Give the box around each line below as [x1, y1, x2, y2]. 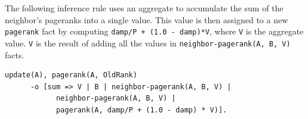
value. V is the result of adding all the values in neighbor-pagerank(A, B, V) [5, 36, 291, 49]
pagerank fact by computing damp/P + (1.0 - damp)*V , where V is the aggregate [5, 25, 304, 37]
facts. [5, 48, 24, 61]
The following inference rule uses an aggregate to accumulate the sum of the [5, 2, 284, 14]
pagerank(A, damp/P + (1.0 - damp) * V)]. [56, 105, 227, 114]
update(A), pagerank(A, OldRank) [5, 71, 137, 80]
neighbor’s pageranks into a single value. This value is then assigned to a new [5, 13, 288, 26]
